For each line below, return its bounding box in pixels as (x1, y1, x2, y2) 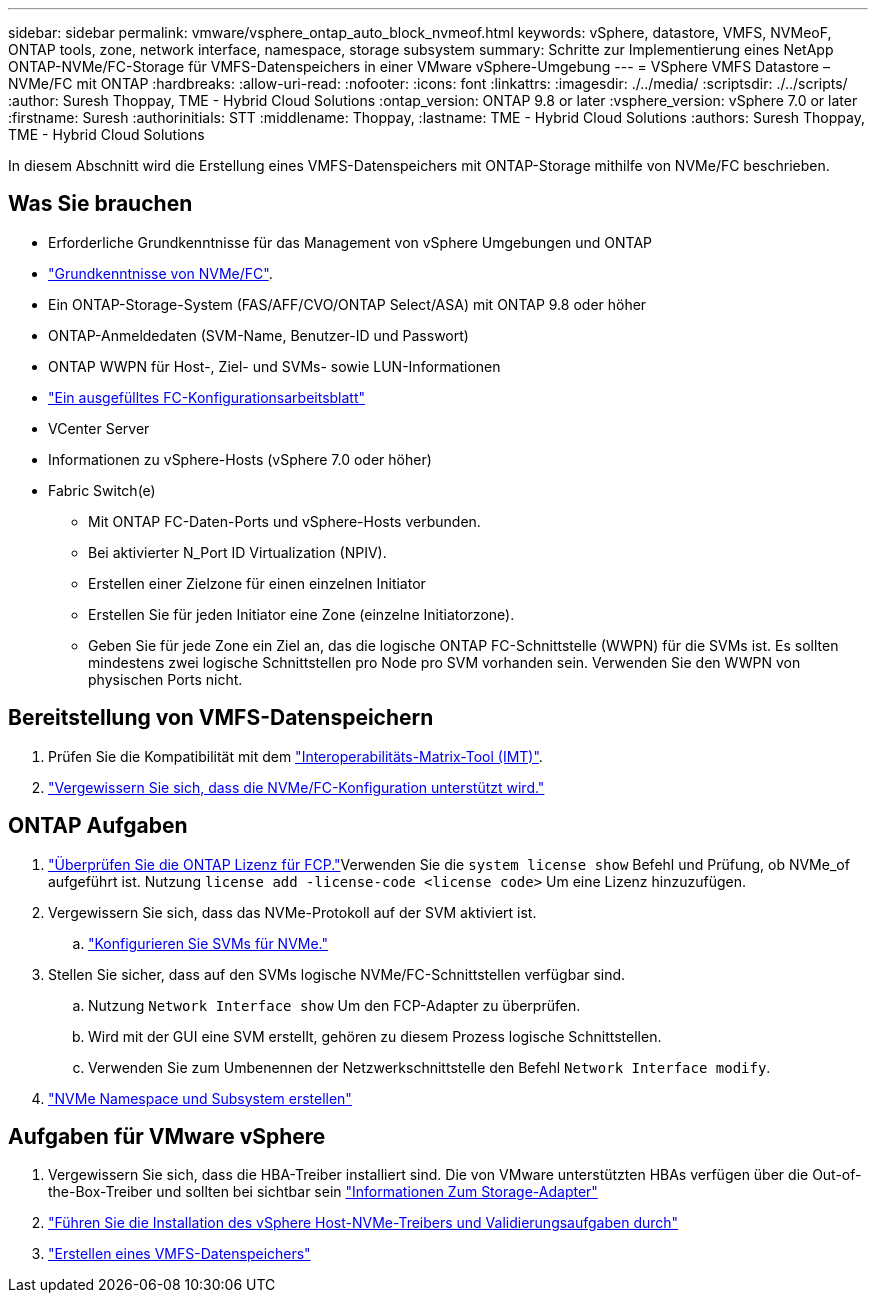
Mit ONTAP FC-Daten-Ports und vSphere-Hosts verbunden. (88, 512, 481, 530)
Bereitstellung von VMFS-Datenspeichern (8, 705, 434, 731)
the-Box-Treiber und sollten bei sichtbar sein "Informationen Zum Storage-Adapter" (48, 1183, 598, 1201)
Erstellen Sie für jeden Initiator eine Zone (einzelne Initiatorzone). (88, 605, 515, 623)
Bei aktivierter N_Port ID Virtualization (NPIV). (88, 543, 387, 561)
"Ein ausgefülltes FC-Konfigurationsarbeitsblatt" (48, 388, 366, 406)
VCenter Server (48, 419, 150, 437)
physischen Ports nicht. (88, 670, 243, 688)
